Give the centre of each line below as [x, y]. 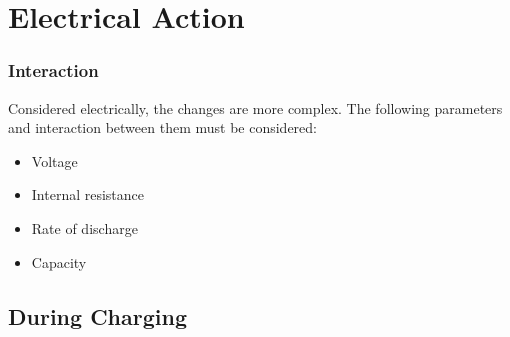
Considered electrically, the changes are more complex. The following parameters [255, 107]
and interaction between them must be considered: [162, 127]
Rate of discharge [84, 227]
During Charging [97, 315]
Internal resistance [88, 194]
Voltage [54, 160]
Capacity [59, 261]
